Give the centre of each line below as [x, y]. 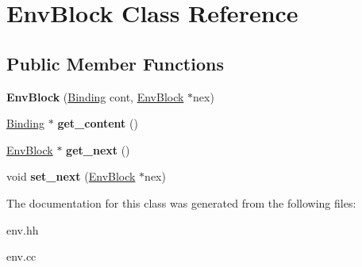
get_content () [98, 123]
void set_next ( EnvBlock [71, 176]
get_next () [98, 149]
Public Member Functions [115, 63]
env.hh [23, 229]
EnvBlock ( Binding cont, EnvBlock [95, 96]
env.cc [21, 256]
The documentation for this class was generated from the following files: [181, 202]
